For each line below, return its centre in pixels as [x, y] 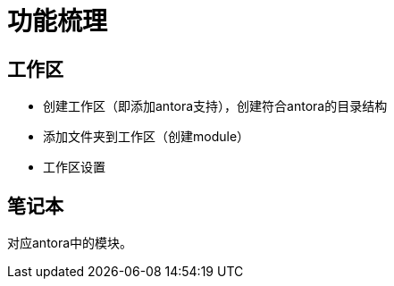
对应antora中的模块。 [70, 243]
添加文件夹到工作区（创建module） [147, 137]
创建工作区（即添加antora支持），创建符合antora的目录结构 [215, 106]
